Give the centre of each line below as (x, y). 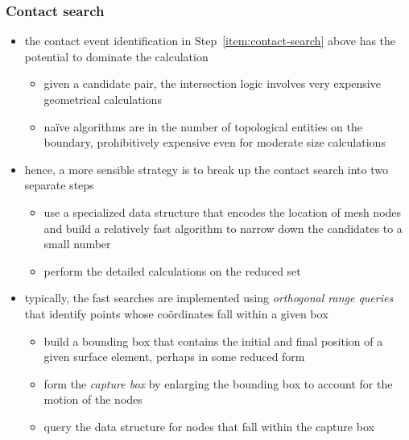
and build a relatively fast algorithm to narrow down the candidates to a (223, 228)
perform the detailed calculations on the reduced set (172, 270)
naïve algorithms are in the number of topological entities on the (203, 126)
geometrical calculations (103, 99)
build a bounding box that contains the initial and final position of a (213, 340)
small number (77, 244)
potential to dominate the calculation (116, 56)
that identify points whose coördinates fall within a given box (176, 313)
